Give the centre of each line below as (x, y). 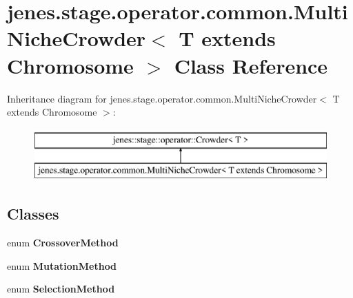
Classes (33, 214)
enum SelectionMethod (61, 289)
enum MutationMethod (62, 265)
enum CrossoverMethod (63, 243)
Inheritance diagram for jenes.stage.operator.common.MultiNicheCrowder (162, 98)
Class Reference (251, 65)
